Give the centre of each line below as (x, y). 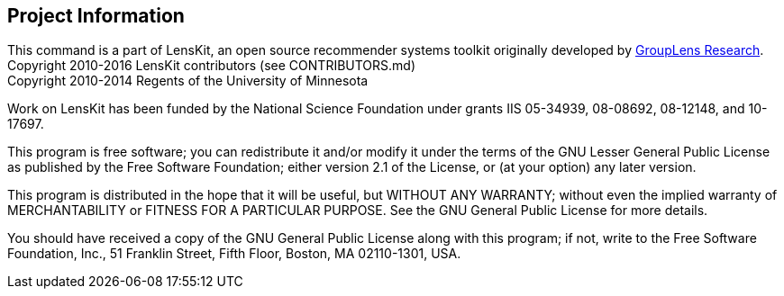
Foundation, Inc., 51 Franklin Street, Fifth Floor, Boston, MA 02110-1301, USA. (234, 254)
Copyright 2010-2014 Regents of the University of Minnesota (188, 81)
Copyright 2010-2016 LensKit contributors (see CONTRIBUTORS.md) (212, 66)
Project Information (96, 16)
